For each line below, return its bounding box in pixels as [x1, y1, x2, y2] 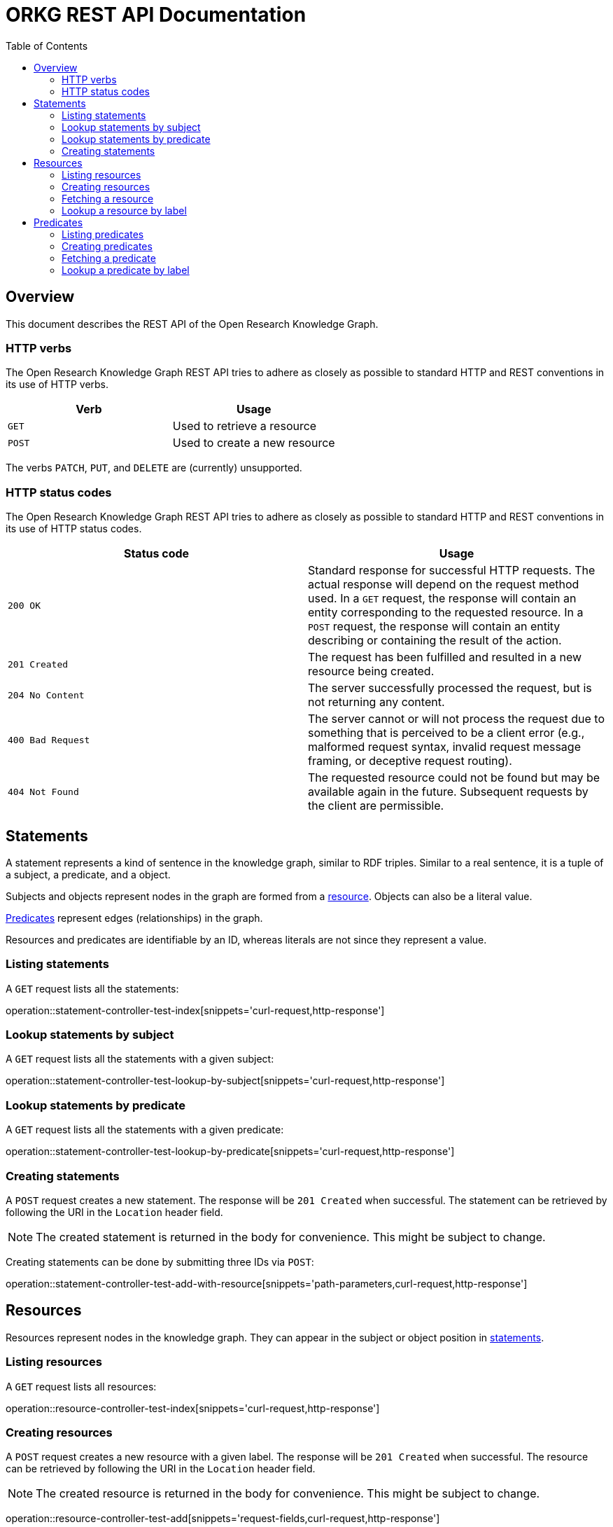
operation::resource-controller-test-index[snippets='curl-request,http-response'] [6, 1402, 380, 1414]
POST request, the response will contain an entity [308, 619, 561, 634]
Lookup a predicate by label [62, 263, 190, 276]
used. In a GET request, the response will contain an [308, 591, 577, 606]
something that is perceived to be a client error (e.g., [308, 726, 585, 740]
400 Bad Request [8, 734, 90, 745]
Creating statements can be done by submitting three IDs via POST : [6, 1255, 314, 1268]
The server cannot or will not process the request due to [308, 712, 605, 726]
